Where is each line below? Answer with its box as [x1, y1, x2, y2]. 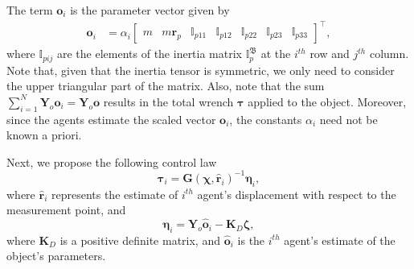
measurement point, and [6, 201, 126, 218]
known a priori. [6, 126, 82, 143]
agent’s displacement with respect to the [197, 185, 396, 202]
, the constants [229, 110, 302, 127]
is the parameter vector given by [70, 2, 230, 18]
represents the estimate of [51, 185, 178, 202]
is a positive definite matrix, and [59, 231, 220, 248]
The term [6, 2, 53, 18]
